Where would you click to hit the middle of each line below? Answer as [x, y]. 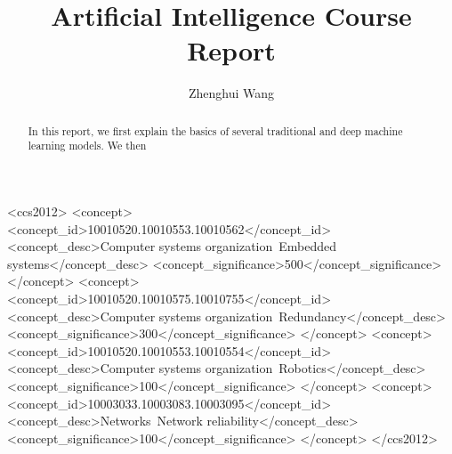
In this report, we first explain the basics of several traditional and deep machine [215, 130]
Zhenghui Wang [231, 93]
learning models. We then [87, 146]
